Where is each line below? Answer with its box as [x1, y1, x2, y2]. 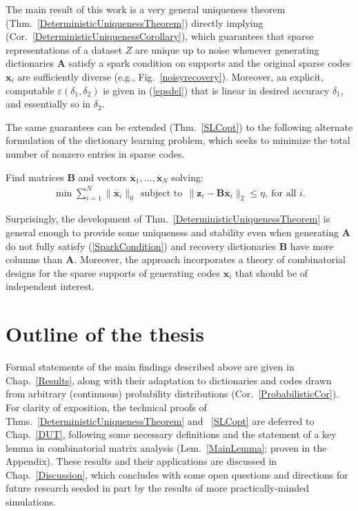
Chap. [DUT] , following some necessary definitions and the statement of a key [6, 427, 337, 441]
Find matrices [6, 169, 64, 184]
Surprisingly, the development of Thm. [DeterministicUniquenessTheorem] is [6, 211, 330, 226]
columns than [6, 252, 63, 267]
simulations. [6, 494, 56, 509]
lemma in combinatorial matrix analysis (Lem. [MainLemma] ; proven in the [6, 440, 327, 455]
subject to [140, 188, 183, 198]
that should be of [235, 265, 308, 280]
